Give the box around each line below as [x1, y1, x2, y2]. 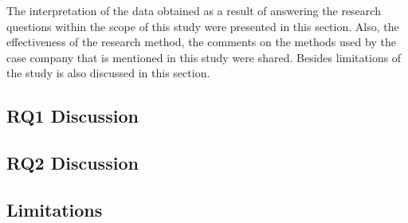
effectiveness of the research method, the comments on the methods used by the [6, 33, 396, 50]
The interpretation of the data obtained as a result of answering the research [6, 2, 381, 18]
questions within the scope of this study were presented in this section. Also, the [6, 18, 399, 34]
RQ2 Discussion [6, 151, 139, 175]
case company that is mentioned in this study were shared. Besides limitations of [6, 49, 402, 65]
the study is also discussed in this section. [6, 65, 210, 81]
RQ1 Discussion [6, 104, 139, 128]
